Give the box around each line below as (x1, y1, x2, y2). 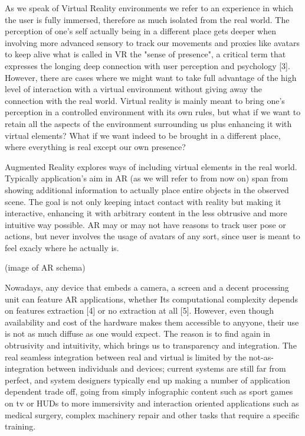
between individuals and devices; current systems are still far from (47, 362, 286, 375)
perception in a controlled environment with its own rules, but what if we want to (5, 106, 301, 118)
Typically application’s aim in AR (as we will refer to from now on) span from (5, 172, 288, 184)
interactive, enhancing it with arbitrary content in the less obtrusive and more (5, 207, 287, 219)
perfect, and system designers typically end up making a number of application (5, 373, 290, 386)
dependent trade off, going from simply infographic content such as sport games (5, 385, 293, 398)
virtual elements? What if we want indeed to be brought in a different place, (5, 129, 281, 141)
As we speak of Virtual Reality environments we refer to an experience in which (5, 2, 294, 14)
